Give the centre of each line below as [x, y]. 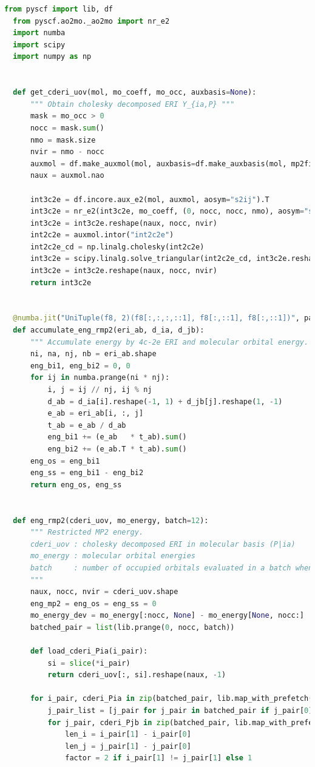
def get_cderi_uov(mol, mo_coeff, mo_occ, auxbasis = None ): [135, 93]
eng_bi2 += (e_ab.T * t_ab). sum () [117, 449]
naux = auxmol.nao [67, 176]
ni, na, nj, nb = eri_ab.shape [93, 354]
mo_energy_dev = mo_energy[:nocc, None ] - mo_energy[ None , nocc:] [167, 616]
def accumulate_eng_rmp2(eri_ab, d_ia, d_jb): [109, 330]
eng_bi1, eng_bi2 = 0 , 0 [80, 366]
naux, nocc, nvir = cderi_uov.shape [104, 592]
